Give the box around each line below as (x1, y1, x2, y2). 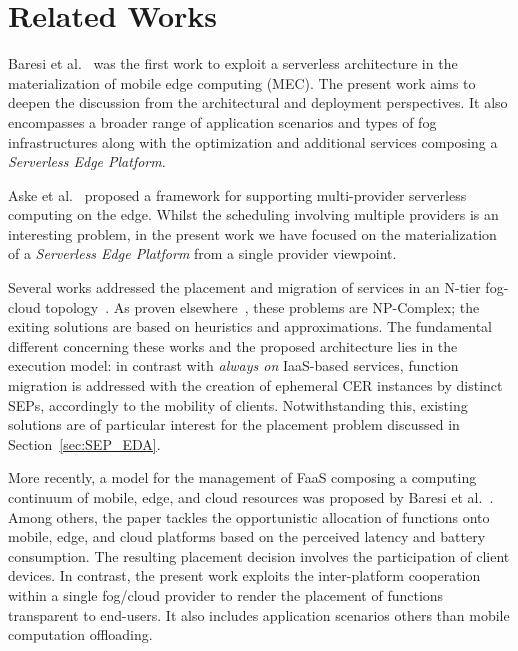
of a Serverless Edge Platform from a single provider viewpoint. (8, 243, 397, 264)
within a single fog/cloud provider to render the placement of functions (8, 584, 444, 605)
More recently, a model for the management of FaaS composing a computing (8, 467, 477, 488)
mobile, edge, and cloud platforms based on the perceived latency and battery (8, 526, 486, 547)
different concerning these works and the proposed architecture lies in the (8, 335, 458, 356)
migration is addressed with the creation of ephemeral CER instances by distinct (8, 375, 503, 396)
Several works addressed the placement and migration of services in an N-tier (8, 277, 481, 298)
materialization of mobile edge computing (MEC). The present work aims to (8, 72, 476, 93)
